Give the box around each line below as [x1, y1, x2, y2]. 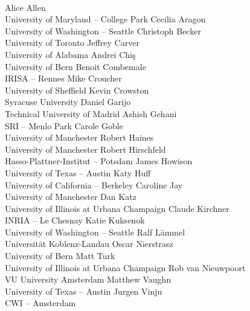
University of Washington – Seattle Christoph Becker [5, 24, 201, 37]
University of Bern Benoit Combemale [5, 60, 146, 72]
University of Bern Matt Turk [5, 249, 115, 262]
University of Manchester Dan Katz [5, 190, 136, 203]
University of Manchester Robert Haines [5, 131, 154, 144]
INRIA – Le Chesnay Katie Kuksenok [5, 214, 145, 226]
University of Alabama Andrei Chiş [5, 48, 136, 60]
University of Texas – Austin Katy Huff [5, 166, 151, 179]
